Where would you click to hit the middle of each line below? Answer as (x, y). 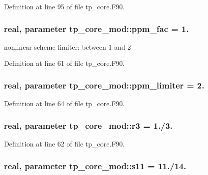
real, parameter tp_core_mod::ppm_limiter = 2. (104, 85)
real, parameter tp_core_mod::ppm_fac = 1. (96, 28)
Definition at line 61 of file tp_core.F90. (64, 63)
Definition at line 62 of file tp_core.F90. (64, 144)
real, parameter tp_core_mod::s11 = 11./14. (95, 165)
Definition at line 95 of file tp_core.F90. (64, 6)
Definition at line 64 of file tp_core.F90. (64, 103)
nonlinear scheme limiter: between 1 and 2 (68, 46)
